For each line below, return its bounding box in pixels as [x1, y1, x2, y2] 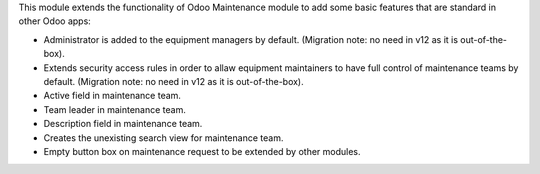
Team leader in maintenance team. [43, 103, 187, 115]
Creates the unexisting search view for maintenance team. [43, 131, 284, 144]
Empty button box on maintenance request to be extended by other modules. [43, 145, 361, 157]
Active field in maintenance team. [43, 90, 182, 102]
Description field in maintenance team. [43, 118, 203, 130]
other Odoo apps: [18, 15, 92, 27]
